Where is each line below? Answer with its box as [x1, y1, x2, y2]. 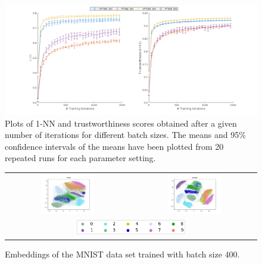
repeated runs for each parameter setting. [5, 152, 156, 164]
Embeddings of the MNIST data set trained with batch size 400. [5, 248, 240, 260]
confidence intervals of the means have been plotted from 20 [5, 140, 224, 152]
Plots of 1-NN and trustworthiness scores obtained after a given [5, 117, 237, 129]
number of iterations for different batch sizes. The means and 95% [5, 128, 246, 141]
